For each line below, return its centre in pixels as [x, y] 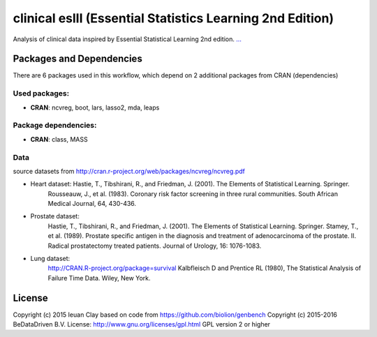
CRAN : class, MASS [59, 139]
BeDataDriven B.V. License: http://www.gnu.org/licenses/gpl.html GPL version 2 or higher [142, 324]
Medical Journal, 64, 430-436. [92, 204]
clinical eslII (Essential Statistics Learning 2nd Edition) [173, 18]
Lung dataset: [50, 259]
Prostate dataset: [55, 216]
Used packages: [41, 93]
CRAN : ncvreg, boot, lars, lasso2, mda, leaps [95, 107]
